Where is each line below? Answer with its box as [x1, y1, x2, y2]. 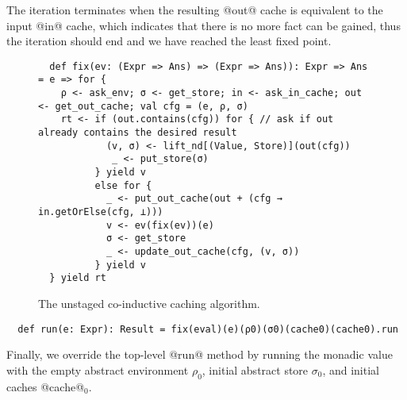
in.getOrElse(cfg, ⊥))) [38, 206, 163, 217]
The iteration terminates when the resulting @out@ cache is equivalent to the [6, 2, 383, 17]
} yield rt [49, 272, 106, 284]
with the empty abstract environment [6, 361, 189, 378]
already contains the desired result [38, 127, 237, 139]
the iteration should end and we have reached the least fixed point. [6, 33, 332, 49]
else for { [94, 179, 152, 191]
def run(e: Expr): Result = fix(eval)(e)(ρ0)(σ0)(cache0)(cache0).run [17, 323, 398, 335]
